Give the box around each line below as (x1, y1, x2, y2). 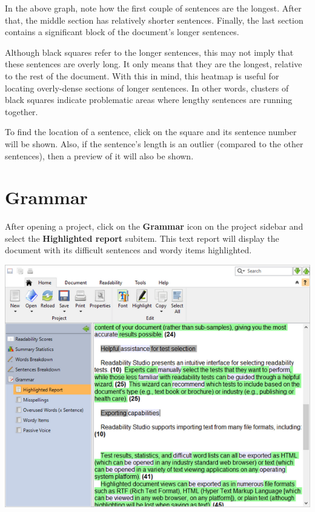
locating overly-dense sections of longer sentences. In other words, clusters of (5, 81, 289, 94)
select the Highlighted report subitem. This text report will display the (5, 231, 279, 244)
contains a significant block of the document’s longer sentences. (5, 25, 239, 38)
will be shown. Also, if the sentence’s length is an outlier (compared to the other (5, 137, 303, 150)
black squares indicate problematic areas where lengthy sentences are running (5, 93, 293, 106)
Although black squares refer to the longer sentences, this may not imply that (5, 45, 294, 58)
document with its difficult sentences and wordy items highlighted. (5, 244, 252, 256)
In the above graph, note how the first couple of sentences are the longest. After (5, 2, 302, 14)
